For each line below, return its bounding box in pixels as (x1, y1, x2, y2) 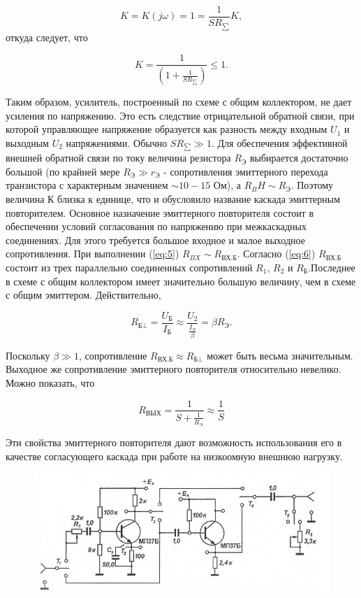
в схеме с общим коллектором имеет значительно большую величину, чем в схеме (6, 273, 356, 288)
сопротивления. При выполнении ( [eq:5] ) (6, 246, 179, 261)
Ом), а (213, 178, 241, 192)
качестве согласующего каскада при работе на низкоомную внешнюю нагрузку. (6, 448, 343, 463)
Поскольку (6, 348, 50, 362)
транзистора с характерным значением (6, 178, 168, 192)
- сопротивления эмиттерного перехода (163, 164, 328, 178)
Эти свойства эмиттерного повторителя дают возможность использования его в (6, 435, 342, 450)
